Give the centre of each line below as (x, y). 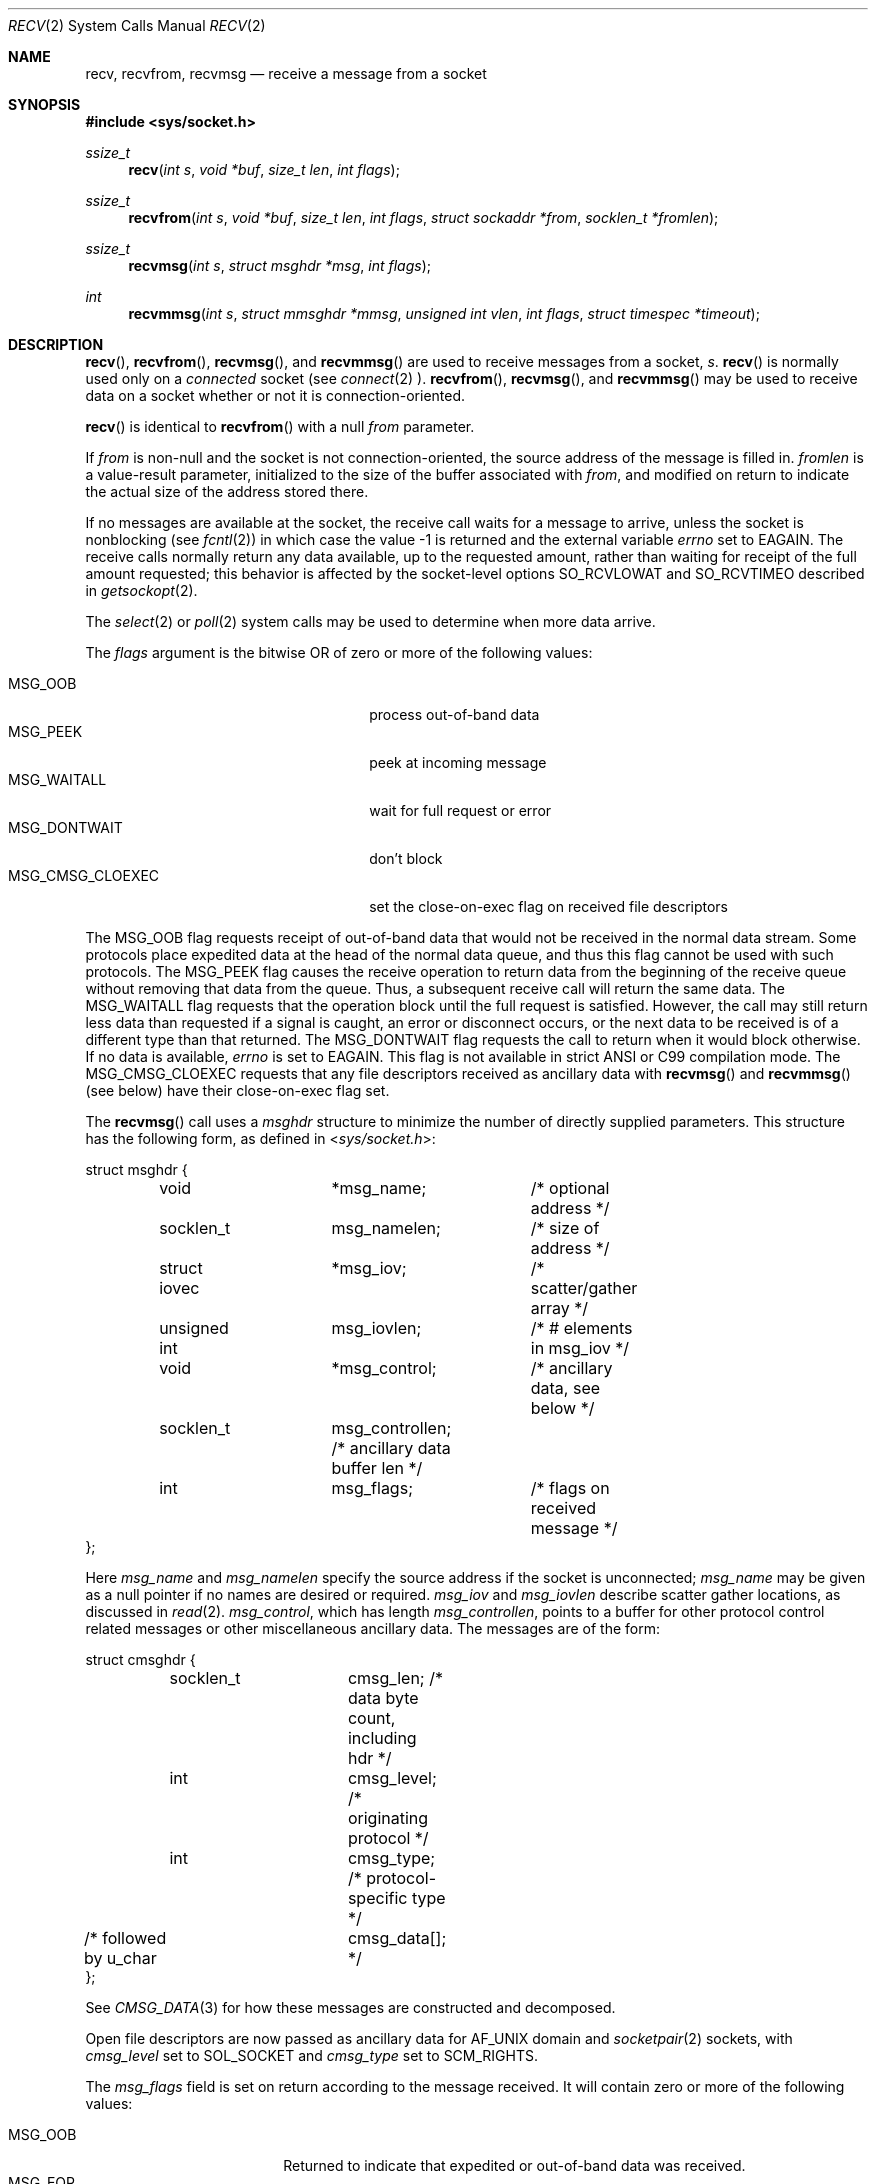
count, (371, 1718)
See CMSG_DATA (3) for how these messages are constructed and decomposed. (350, 2007)
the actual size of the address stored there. (227, 491)
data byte (383, 1698)
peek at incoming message (458, 762)
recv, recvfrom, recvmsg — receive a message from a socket (286, 73)
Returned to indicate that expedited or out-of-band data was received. (514, 2165)
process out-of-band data (454, 714)
